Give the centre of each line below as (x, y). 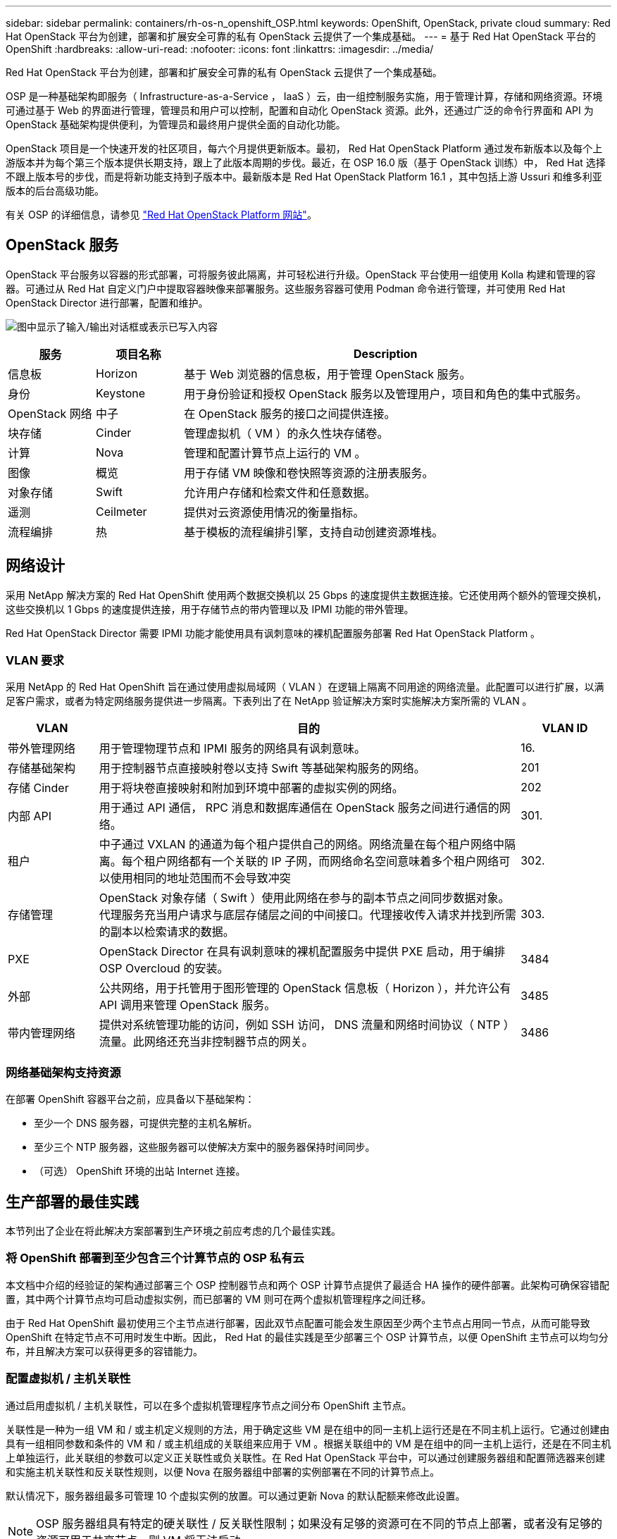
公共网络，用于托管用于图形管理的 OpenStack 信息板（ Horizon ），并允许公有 (305, 988)
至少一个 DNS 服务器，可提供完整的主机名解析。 (146, 1123)
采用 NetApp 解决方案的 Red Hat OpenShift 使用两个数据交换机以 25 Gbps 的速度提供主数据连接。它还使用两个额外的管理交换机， (306, 595)
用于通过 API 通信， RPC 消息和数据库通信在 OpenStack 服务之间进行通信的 (299, 808)
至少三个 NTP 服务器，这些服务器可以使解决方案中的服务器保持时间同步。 (205, 1147)
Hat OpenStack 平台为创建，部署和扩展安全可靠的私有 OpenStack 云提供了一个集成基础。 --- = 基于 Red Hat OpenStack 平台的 (301, 36)
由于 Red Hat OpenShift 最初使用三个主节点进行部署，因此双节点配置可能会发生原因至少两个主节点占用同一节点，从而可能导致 (298, 1323)
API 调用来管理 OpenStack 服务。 (187, 1005)
